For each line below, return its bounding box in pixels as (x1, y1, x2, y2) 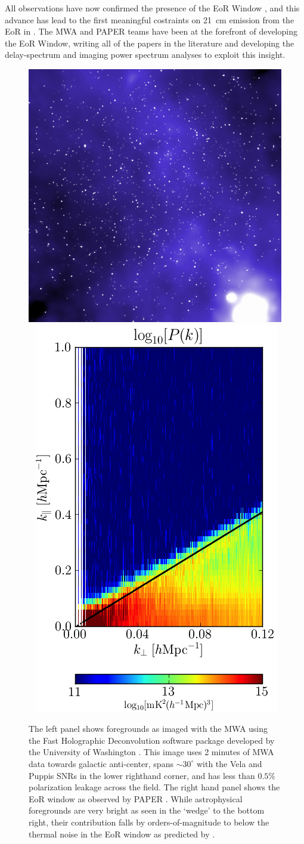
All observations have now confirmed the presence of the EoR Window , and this (5, 2, 300, 14)
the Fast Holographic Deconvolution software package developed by (29, 734, 275, 746)
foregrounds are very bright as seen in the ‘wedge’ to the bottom (29, 804, 265, 817)
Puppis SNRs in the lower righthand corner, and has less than (29, 769, 255, 781)
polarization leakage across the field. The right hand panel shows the (29, 781, 280, 793)
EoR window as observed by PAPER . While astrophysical (29, 792, 243, 805)
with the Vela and (196, 757, 262, 769)
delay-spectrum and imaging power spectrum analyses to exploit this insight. (5, 48, 286, 61)
